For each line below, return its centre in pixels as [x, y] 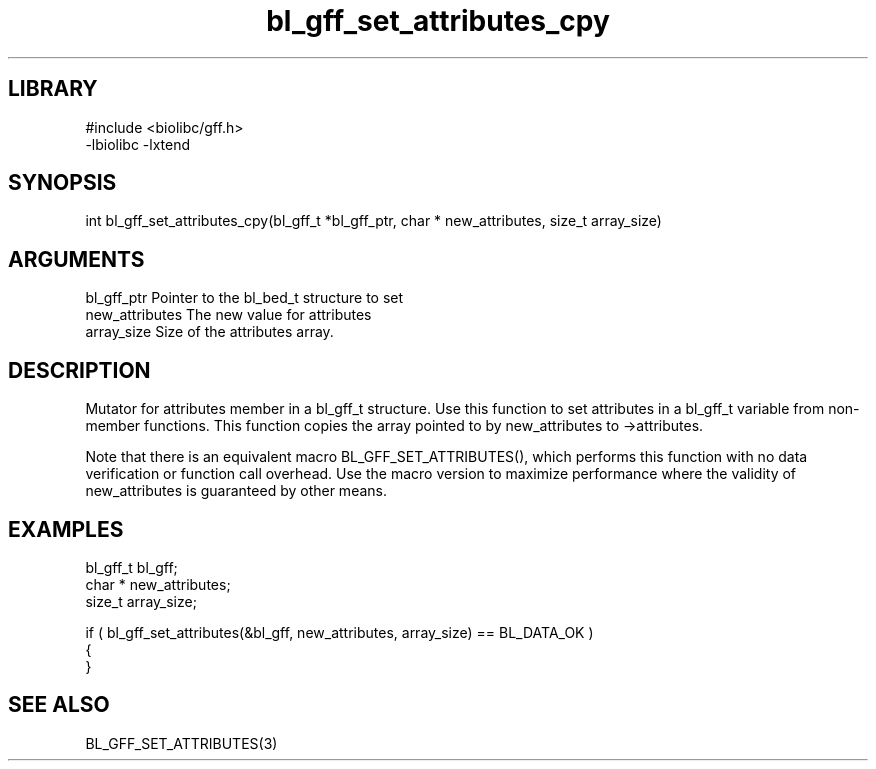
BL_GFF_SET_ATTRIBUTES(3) [181, 743]
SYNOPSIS [62, 183]
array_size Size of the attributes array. [209, 332]
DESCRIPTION [79, 370]
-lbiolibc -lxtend [138, 144]
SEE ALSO [59, 705]
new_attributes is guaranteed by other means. [236, 491]
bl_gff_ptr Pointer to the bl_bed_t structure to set [244, 298]
